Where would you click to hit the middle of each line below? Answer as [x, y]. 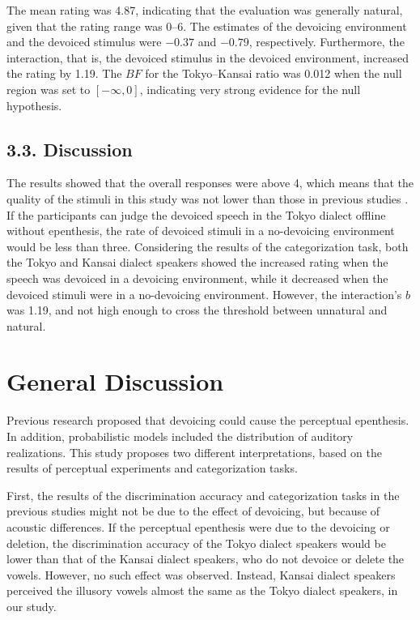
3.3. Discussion [70, 149]
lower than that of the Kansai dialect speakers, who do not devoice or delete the [206, 559]
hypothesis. [34, 105]
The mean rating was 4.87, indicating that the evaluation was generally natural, [205, 10]
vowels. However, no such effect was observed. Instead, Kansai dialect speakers [201, 574]
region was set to [49, 89]
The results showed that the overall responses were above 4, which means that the [210, 183]
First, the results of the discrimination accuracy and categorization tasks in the [203, 495]
